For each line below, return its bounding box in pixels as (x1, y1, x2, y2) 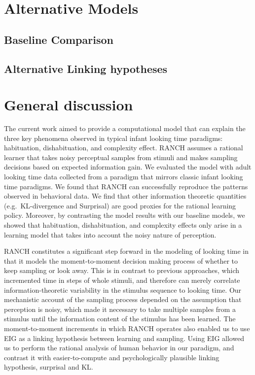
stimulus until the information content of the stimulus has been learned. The (4, 313, 236, 324)
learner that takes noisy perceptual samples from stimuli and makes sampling (4, 152, 238, 162)
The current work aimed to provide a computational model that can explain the (4, 123, 246, 134)
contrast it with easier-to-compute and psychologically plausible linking (4, 352, 219, 362)
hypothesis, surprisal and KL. (4, 362, 93, 372)
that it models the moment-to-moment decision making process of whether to (4, 255, 238, 266)
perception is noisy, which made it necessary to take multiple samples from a (4, 304, 236, 314)
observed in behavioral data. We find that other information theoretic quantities (4, 191, 247, 201)
